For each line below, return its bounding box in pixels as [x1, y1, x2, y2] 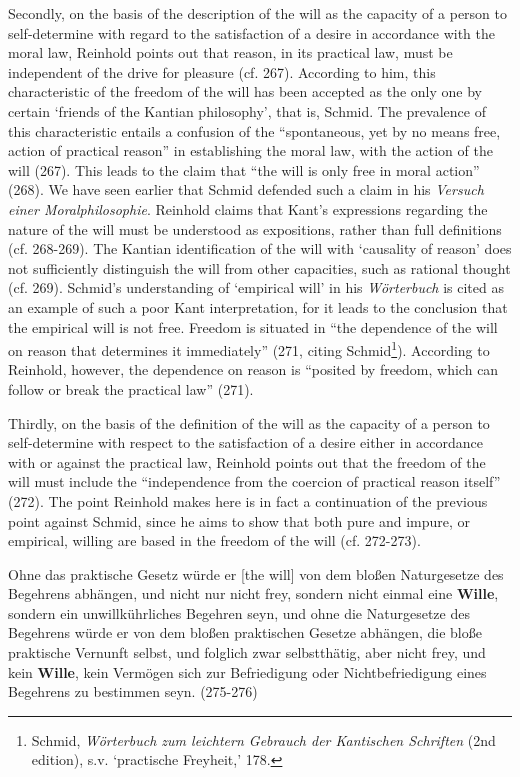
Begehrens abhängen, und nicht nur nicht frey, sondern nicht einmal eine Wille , [8, 583, 499, 604]
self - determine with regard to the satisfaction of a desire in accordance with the [8, 22, 495, 43]
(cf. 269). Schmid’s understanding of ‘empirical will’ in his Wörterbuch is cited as [8, 277, 504, 298]
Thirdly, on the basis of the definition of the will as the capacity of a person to [8, 412, 490, 433]
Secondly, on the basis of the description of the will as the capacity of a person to [8, 3, 508, 23]
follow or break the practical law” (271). [8, 378, 254, 399]
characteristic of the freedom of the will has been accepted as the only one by [8, 81, 482, 102]
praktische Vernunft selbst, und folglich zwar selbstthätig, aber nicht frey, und [8, 642, 486, 663]
